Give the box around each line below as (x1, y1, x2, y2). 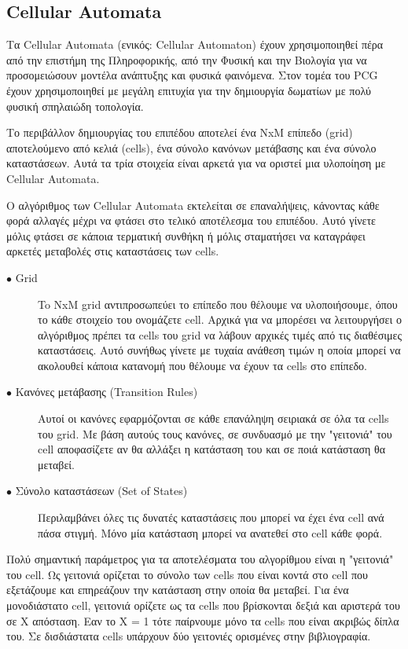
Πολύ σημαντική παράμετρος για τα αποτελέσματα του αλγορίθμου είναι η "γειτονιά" (6, 551, 394, 567)
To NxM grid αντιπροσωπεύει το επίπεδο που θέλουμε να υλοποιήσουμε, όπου (38, 295, 398, 312)
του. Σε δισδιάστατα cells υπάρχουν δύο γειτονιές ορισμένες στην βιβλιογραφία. (6, 628, 371, 644)
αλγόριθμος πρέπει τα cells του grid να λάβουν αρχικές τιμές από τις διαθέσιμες (38, 326, 402, 343)
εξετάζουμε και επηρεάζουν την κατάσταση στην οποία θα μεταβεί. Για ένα (6, 581, 349, 598)
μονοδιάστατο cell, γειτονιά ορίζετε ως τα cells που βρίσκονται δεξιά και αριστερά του (6, 597, 400, 614)
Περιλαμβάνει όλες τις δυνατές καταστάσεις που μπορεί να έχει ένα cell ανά (38, 509, 384, 526)
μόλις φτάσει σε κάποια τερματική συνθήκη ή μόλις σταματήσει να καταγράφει (6, 227, 366, 244)
